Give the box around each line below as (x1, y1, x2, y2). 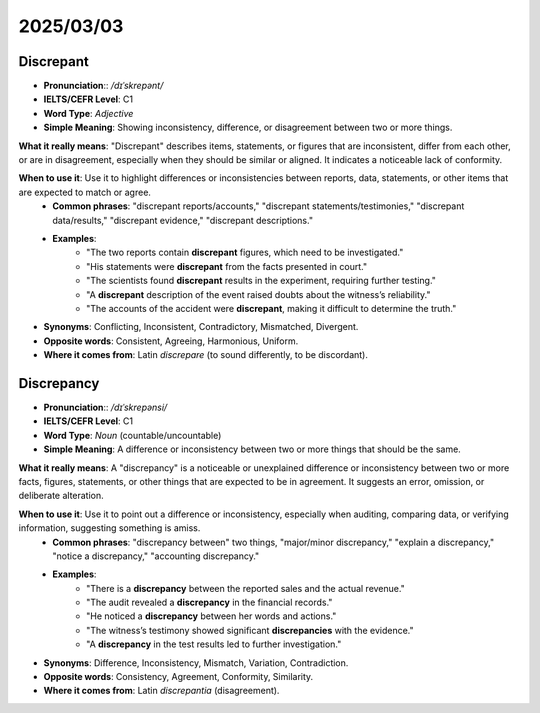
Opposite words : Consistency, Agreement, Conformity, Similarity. (43, 671, 314, 683)
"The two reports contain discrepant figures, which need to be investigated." (86, 246, 404, 259)
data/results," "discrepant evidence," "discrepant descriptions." (52, 214, 314, 226)
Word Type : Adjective (43, 107, 134, 119)
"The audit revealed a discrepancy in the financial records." (86, 596, 333, 609)
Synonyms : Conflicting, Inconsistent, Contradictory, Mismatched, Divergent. (43, 321, 359, 333)
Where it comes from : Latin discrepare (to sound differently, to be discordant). (43, 349, 369, 361)
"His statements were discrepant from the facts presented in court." (86, 260, 368, 272)
